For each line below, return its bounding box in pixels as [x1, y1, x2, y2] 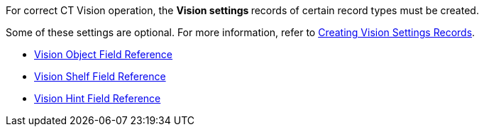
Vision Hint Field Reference [34, 92, 161, 104]
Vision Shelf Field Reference [34, 70, 166, 82]
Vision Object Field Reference [34, 48, 173, 60]
